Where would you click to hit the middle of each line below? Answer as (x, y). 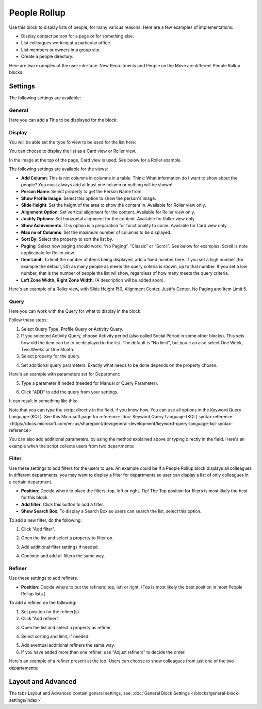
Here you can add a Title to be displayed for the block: (63, 120)
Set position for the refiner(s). (51, 612)
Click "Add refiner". (40, 619)
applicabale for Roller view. (48, 252)
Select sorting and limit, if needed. (55, 636)
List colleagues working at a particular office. (66, 43)
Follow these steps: (28, 320)
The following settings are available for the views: (58, 169)
